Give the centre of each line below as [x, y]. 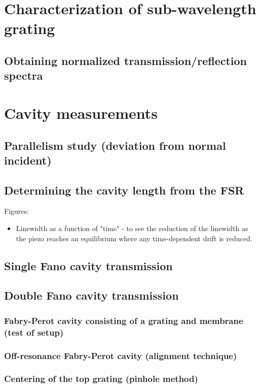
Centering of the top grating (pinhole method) [101, 379]
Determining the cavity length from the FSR [124, 190]
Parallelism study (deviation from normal [115, 145]
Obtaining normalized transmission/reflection [126, 60]
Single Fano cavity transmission [88, 265]
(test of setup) [34, 332]
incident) [28, 160]
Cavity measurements [81, 112]
